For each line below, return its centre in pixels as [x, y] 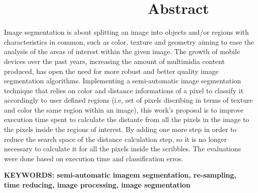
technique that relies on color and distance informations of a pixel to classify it [124, 90]
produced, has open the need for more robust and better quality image [111, 71]
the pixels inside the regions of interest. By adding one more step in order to [120, 129]
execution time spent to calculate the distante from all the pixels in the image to [127, 119]
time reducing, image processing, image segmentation [97, 185]
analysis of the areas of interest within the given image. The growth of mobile [122, 51]
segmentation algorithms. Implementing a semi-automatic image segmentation [123, 81]
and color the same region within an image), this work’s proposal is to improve [124, 109]
